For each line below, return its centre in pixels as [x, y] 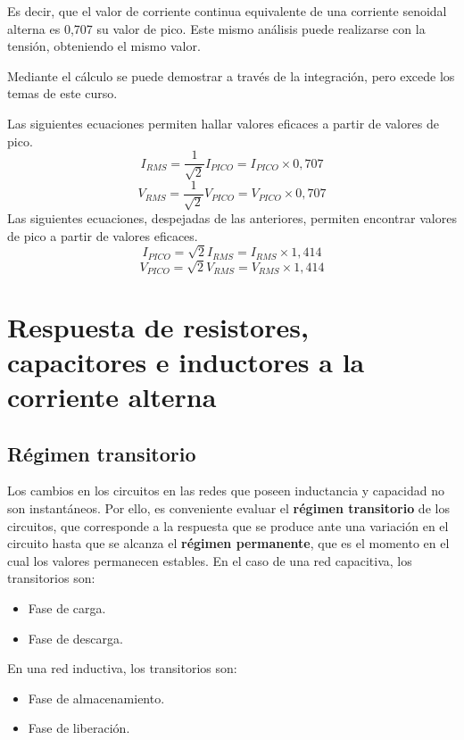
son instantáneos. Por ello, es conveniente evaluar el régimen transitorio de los [228, 508]
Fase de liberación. [79, 728]
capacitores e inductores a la [186, 361]
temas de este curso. [62, 93]
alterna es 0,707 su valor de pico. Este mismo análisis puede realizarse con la [216, 28]
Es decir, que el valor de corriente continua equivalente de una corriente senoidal [227, 11]
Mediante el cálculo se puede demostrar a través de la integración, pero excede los [231, 75]
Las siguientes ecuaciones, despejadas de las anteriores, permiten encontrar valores [232, 218]
